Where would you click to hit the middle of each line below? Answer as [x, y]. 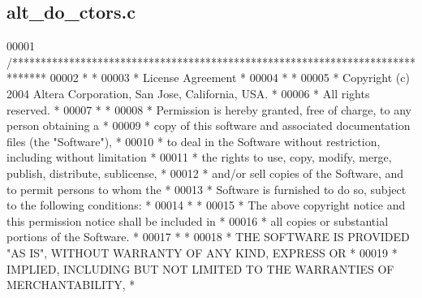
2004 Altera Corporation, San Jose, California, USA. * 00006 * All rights [188, 93]
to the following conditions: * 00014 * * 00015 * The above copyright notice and [206, 205]
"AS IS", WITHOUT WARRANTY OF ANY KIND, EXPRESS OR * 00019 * [202, 252]
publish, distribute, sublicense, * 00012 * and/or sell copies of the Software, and [205, 173]
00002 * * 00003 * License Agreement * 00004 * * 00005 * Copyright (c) [230, 78]
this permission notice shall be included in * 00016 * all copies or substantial [198, 220]
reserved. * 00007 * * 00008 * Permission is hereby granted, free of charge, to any [209, 109]
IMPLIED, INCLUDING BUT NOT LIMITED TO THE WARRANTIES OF [200, 268]
